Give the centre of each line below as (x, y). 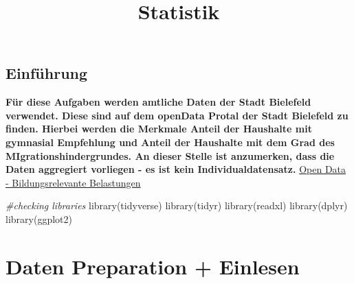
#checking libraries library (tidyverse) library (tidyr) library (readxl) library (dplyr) (177, 205)
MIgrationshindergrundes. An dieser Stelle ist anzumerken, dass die (170, 155)
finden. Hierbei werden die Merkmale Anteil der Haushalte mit (159, 129)
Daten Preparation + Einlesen (153, 266)
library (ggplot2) (39, 218)
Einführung (47, 73)
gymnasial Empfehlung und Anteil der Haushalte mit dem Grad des (170, 142)
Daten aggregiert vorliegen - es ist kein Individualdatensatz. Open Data (176, 169)
